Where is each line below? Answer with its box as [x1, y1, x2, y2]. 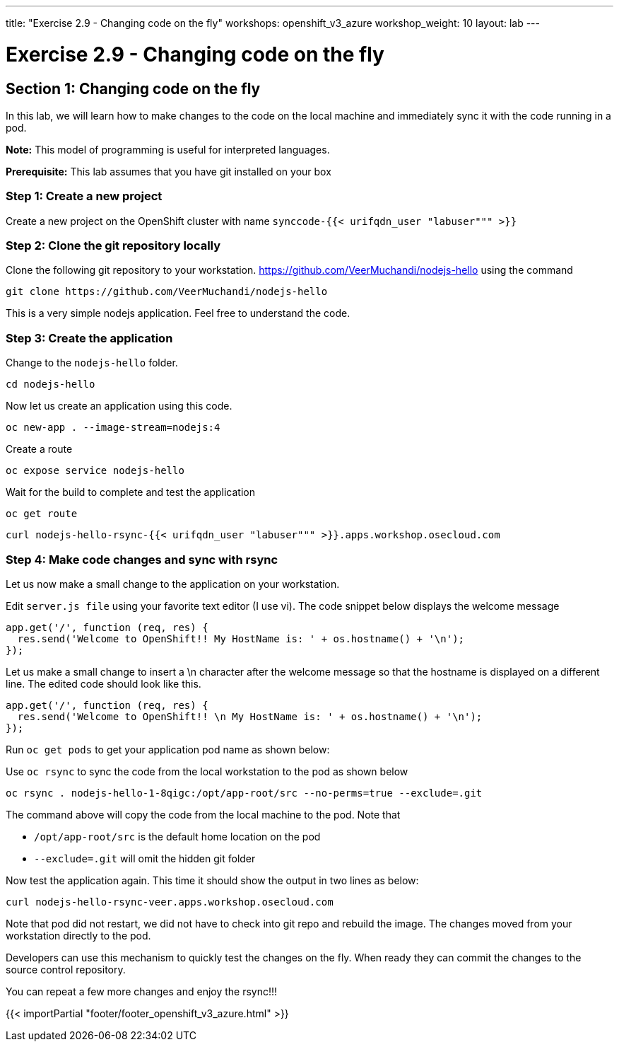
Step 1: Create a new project [6, 189, 163, 204]
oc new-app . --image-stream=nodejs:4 [6, 422, 220, 434]
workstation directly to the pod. [6, 929, 151, 942]
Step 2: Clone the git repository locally [6, 238, 221, 253]
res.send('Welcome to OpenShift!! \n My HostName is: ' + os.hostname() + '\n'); [17, 710, 483, 722]
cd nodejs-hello [6, 378, 95, 391]
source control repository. [6, 963, 126, 976]
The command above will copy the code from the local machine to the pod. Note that [6, 808, 401, 821]
